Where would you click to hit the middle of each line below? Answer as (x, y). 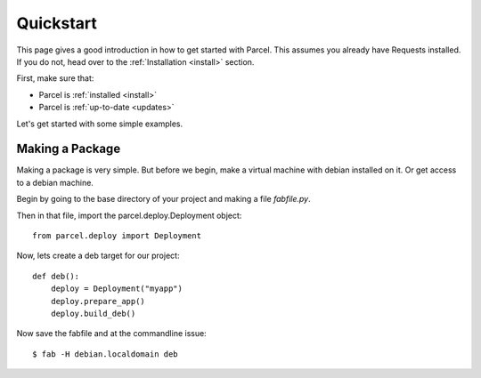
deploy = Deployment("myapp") (116, 289)
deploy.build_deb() (93, 313)
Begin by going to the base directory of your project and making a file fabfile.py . (163, 199)
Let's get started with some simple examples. (100, 124)
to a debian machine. (55, 182)
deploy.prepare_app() (98, 301)
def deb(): (56, 276)
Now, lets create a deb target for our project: (98, 256)
